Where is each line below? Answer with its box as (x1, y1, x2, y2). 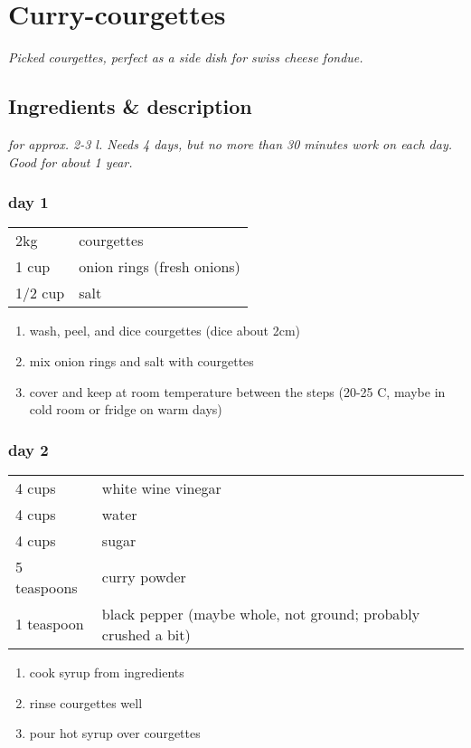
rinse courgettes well (29, 693, 143, 712)
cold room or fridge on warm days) (29, 400, 222, 419)
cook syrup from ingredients (29, 662, 184, 681)
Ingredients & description (8, 92, 252, 120)
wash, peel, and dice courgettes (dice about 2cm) (29, 321, 301, 340)
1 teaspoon (15, 613, 84, 635)
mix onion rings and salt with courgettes (29, 351, 254, 370)
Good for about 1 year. (8, 152, 133, 171)
